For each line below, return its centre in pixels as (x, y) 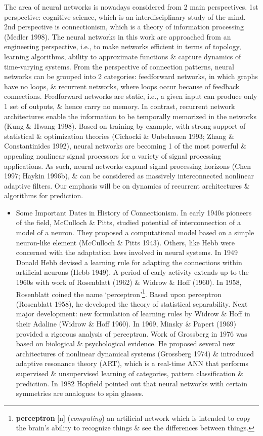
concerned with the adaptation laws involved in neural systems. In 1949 (127, 252)
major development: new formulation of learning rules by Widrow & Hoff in (133, 314)
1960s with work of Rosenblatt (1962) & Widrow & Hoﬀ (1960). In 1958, (129, 282)
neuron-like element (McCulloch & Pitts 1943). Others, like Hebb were (125, 242)
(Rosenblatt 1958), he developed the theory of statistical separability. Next (132, 303)
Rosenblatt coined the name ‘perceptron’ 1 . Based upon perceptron (119, 293)
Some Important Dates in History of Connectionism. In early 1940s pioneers (134, 212)
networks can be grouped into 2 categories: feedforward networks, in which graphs (131, 76)
